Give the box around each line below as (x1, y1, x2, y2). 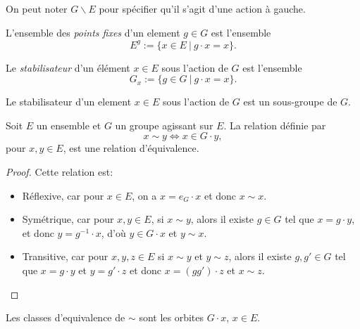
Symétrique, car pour (22, 212, 114, 226)
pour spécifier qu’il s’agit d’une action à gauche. (99, 1, 306, 15)
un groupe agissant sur (115, 117, 213, 132)
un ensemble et (36, 117, 101, 132)
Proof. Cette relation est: (6, 164, 113, 179)
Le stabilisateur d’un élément (6, 60, 130, 75)
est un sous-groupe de (243, 94, 337, 109)
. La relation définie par (223, 117, 326, 132)
